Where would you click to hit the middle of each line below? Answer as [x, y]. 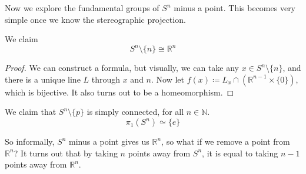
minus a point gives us [109, 141]
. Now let [168, 79]
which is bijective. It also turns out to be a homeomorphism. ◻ [119, 92]
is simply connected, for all [135, 112]
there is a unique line [43, 79]
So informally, [30, 141]
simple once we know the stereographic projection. [95, 19]
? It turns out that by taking [66, 153]
